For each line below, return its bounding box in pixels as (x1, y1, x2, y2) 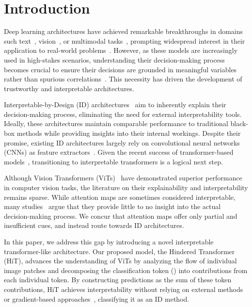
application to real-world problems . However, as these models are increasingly (4, 45, 238, 55)
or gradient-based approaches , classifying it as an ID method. (4, 293, 189, 304)
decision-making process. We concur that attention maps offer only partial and (4, 210, 237, 221)
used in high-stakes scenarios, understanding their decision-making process (4, 54, 225, 65)
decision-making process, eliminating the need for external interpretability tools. (4, 109, 242, 119)
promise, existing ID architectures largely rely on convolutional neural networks (4, 137, 240, 147)
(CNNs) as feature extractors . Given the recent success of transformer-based (4, 147, 234, 157)
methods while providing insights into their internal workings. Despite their (16, 128, 241, 138)
